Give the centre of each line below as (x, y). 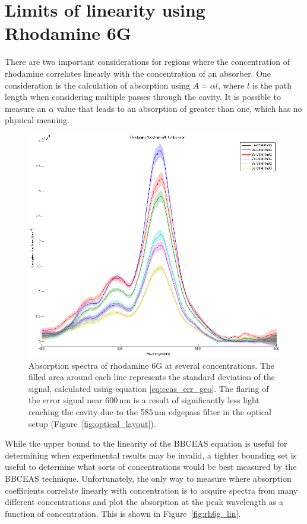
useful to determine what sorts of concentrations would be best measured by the (151, 467)
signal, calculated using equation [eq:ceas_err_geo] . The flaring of (149, 388)
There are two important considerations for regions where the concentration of (148, 62)
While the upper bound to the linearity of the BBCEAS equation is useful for (146, 443)
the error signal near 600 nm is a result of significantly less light (144, 400)
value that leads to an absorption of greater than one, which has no (179, 108)
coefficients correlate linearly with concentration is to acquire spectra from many (151, 490)
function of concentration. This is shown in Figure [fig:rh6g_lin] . (123, 513)
